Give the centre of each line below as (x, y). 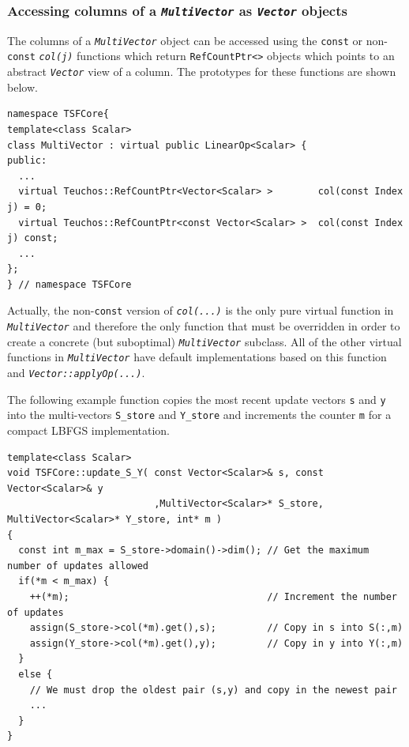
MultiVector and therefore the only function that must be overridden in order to (204, 326)
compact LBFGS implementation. (89, 430)
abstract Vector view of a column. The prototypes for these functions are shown (202, 72)
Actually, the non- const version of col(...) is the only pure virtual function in (201, 310)
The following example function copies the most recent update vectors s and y (197, 399)
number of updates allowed (78, 566)
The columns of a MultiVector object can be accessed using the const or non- (197, 40)
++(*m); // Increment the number (213, 597)
